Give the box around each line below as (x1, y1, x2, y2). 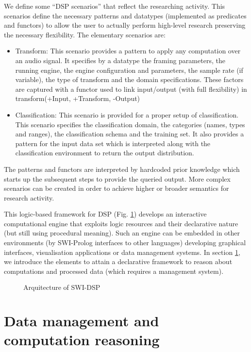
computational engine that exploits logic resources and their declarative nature (4, 218, 238, 228)
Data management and (4, 311, 159, 331)
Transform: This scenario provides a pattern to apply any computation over (15, 46, 241, 56)
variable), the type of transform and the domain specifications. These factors (15, 74, 244, 84)
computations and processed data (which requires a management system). (4, 266, 224, 276)
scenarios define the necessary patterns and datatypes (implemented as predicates (4, 10, 247, 20)
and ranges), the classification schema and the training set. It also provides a (15, 129, 244, 139)
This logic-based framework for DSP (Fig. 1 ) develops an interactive (4, 209, 207, 219)
